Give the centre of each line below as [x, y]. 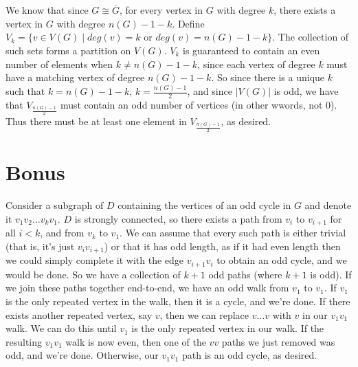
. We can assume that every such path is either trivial [233, 233]
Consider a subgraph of [55, 205]
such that [25, 91]
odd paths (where [245, 274]
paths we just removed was [278, 341]
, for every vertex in [161, 10]
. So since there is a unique [268, 77]
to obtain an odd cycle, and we [282, 260]
